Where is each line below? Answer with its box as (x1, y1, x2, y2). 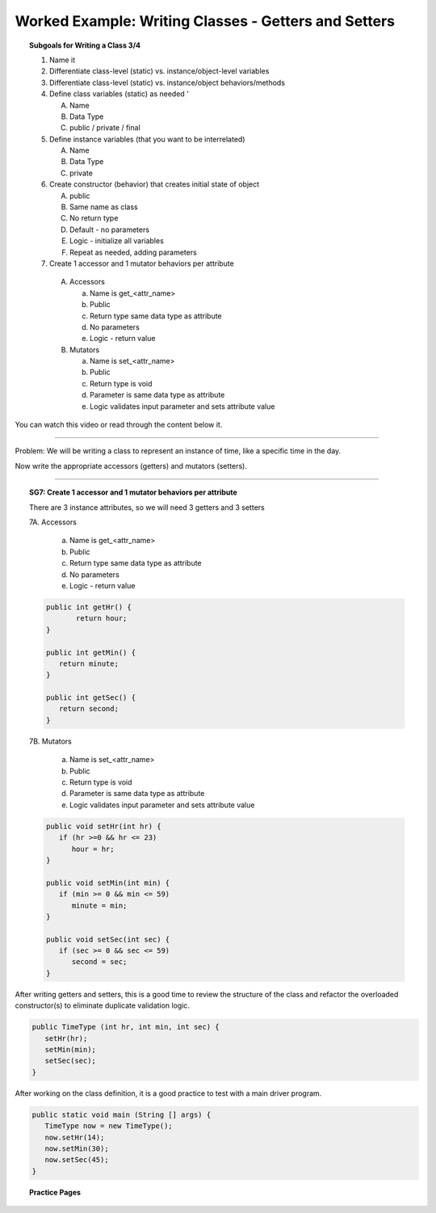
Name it (49, 55, 76, 65)
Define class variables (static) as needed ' (49, 89, 190, 99)
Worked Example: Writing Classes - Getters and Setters (15, 12, 396, 30)
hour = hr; (71, 844, 115, 853)
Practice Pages (29, 1187, 81, 1197)
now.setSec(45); (44, 1156, 109, 1165)
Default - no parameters (69, 225, 149, 234)
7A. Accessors (29, 517, 77, 527)
